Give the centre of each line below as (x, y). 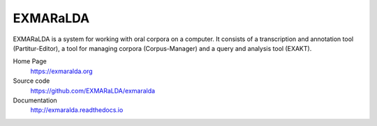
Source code (31, 81)
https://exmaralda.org (62, 71)
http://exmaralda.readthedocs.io (77, 110)
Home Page (30, 61)
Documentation (35, 100)
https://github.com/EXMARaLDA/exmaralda (93, 90)
